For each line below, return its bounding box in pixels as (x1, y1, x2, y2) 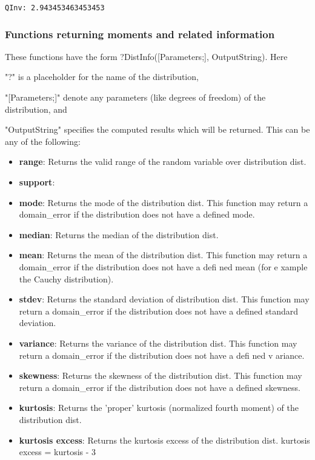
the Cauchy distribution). (19, 272, 114, 285)
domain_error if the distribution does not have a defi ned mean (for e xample (19, 261, 308, 273)
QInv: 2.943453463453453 (5, 4, 105, 12)
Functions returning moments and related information (5, 26, 275, 41)
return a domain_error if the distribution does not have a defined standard (19, 304, 299, 317)
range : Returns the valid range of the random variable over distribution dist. (19, 155, 307, 168)
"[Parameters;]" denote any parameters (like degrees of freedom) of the (5, 91, 266, 104)
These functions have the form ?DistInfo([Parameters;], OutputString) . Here (5, 50, 288, 62)
